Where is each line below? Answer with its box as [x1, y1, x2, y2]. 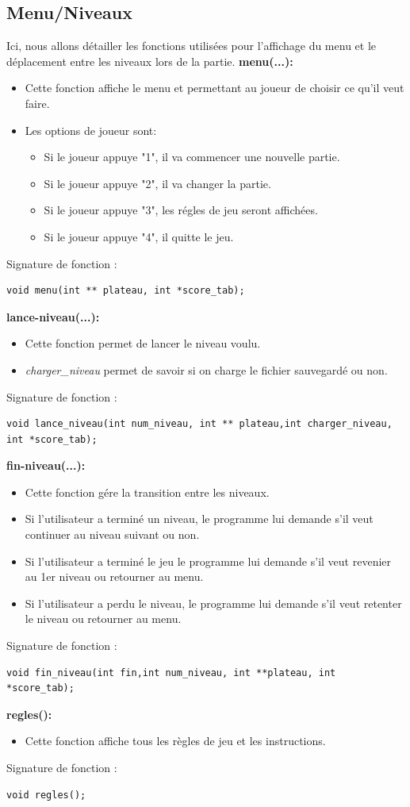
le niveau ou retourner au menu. [25, 610, 182, 627]
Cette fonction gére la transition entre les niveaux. [25, 483, 270, 500]
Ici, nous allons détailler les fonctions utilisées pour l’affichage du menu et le [6, 37, 377, 54]
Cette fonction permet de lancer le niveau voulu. [25, 335, 261, 352]
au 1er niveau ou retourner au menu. [25, 568, 204, 585]
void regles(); [6, 789, 86, 801]
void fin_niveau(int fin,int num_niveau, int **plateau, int [6, 667, 336, 678]
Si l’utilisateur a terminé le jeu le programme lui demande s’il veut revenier [25, 552, 392, 569]
